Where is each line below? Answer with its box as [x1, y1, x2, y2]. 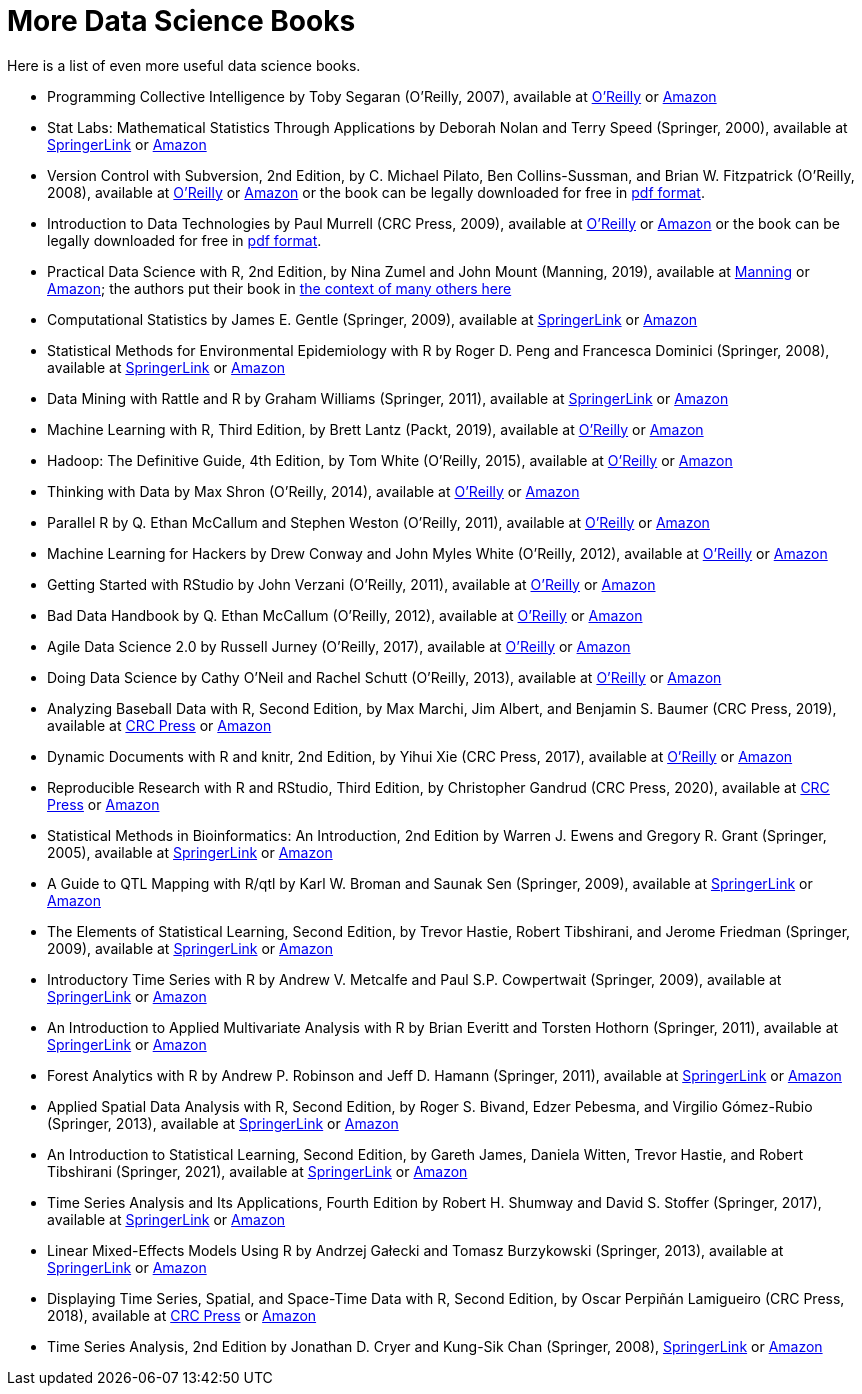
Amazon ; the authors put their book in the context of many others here [47, 279, 512, 297]
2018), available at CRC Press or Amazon [47, 1306, 317, 1324]
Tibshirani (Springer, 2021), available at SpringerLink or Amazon [47, 1162, 468, 1180]
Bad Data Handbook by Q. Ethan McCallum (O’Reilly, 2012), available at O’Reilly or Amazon [47, 606, 643, 624]
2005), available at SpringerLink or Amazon [47, 843, 333, 861]
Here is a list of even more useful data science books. [7, 56, 361, 74]
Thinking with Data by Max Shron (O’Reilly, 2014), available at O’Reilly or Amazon [47, 482, 580, 500]
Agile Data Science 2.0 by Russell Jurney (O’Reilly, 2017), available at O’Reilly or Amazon [47, 637, 631, 655]
